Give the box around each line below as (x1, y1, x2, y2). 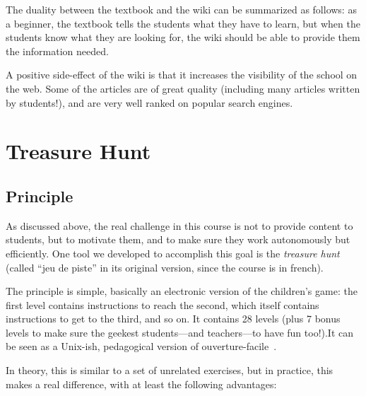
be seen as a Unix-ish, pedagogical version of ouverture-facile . (6, 339, 277, 354)
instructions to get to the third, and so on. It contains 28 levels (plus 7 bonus (6, 311, 341, 326)
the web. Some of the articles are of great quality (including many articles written (6, 81, 360, 95)
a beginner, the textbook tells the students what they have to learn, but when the (6, 16, 360, 30)
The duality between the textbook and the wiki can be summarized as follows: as (6, 2, 357, 16)
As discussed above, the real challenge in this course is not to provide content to (6, 218, 353, 233)
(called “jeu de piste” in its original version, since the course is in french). (6, 260, 324, 274)
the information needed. (6, 43, 109, 58)
